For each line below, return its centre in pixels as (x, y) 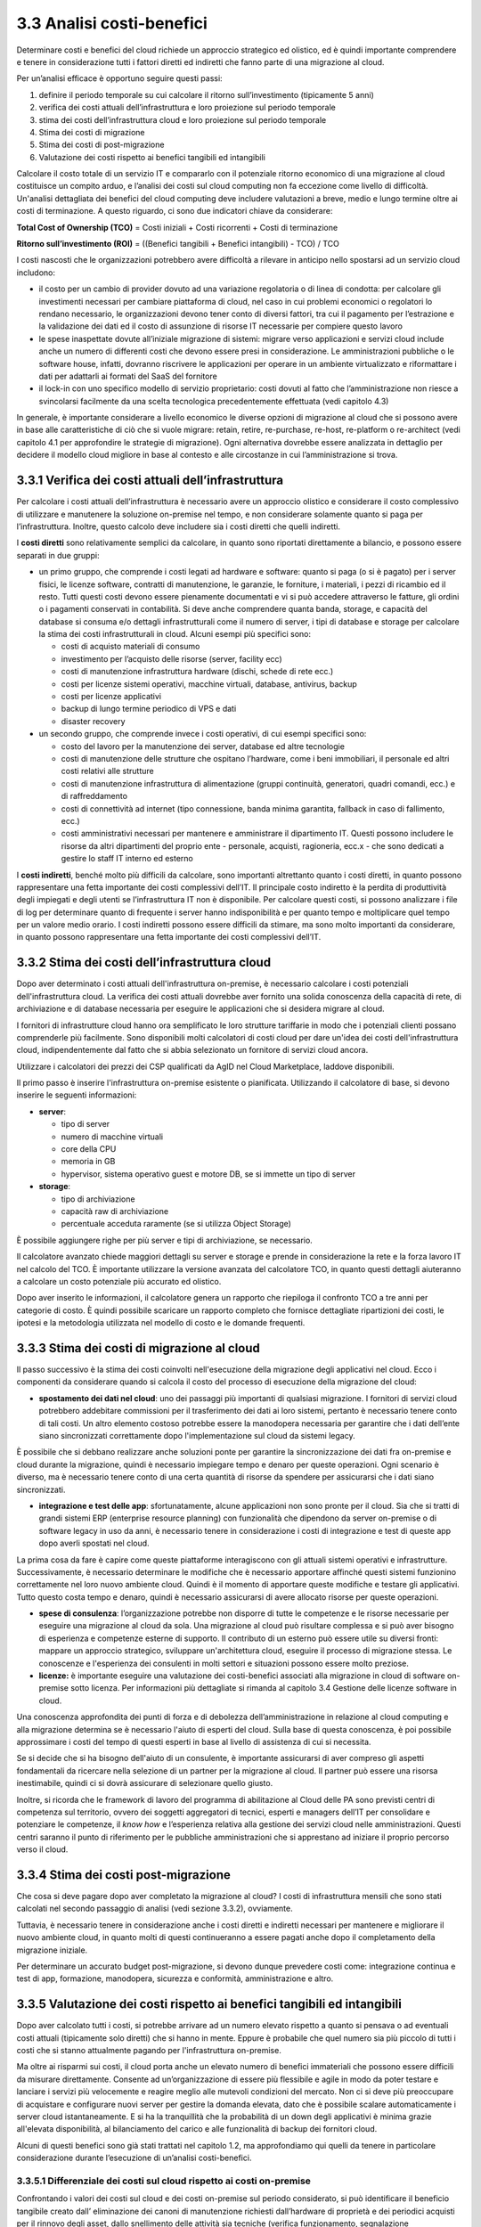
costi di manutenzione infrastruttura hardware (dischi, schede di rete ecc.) (197, 672)
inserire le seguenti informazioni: (77, 1095)
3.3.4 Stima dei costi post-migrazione (123, 1875)
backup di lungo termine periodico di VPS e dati (149, 709)
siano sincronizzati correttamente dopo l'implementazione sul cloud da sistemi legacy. (197, 1435)
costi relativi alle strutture (108, 771)
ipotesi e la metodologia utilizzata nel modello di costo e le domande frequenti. (161, 1323)
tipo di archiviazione (98, 1199)
